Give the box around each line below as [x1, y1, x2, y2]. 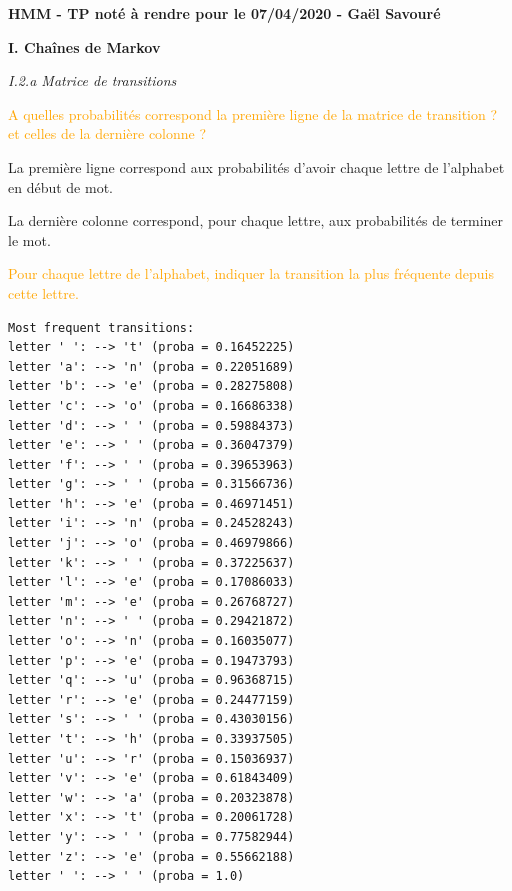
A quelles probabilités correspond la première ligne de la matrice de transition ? [8, 103, 498, 124]
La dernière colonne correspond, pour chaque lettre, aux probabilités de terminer [8, 210, 504, 231]
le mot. [8, 229, 51, 250]
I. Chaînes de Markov [8, 36, 161, 57]
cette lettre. [8, 282, 79, 303]
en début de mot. [8, 176, 113, 197]
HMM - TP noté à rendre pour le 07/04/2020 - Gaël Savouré [8, 3, 441, 23]
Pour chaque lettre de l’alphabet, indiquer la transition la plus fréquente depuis [8, 263, 495, 284]
